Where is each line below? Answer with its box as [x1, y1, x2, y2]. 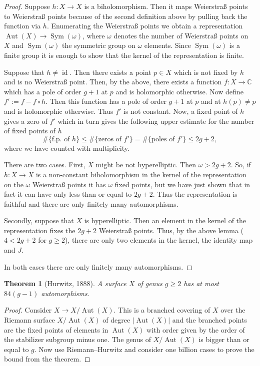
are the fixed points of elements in [4, 324, 108, 335]
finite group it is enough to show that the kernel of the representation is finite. [4, 49, 244, 60]
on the [4, 179, 23, 189]
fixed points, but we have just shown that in [114, 179, 250, 189]
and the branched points [172, 315, 247, 325]
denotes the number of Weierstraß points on [113, 30, 248, 40]
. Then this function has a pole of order [45, 96, 166, 106]
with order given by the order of [146, 324, 245, 335]
